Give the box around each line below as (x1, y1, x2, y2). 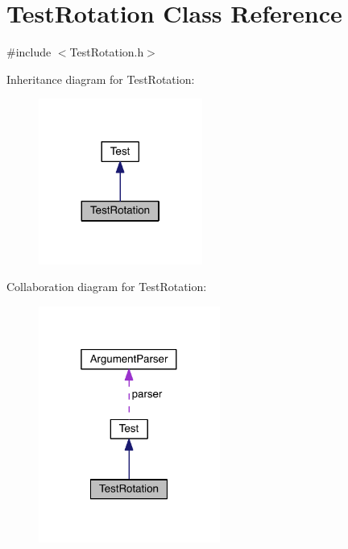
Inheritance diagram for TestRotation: (6, 70, 195, 87)
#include (6, 44, 52, 60)
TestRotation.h (69, 44, 144, 60)
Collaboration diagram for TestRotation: (6, 278, 207, 295)
